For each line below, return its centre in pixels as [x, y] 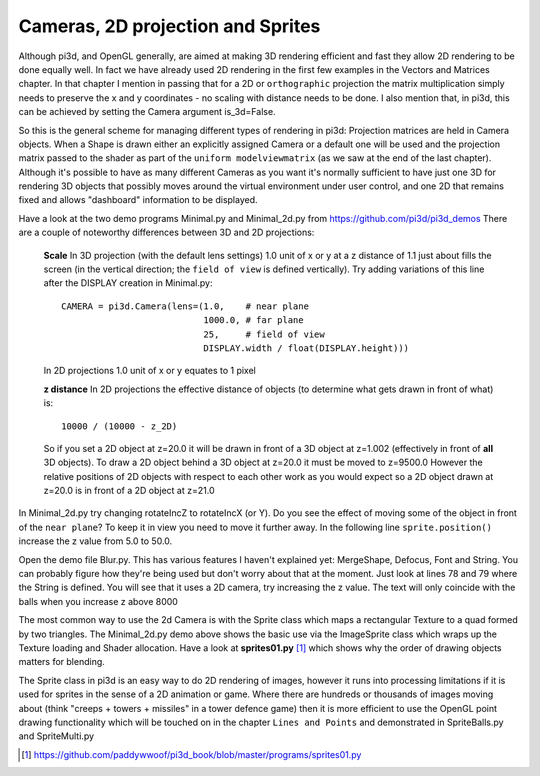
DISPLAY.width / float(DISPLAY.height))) [306, 348]
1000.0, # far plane [253, 320]
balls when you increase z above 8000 [98, 601]
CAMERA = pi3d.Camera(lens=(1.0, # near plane [185, 306]
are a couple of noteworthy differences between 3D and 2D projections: [166, 232]
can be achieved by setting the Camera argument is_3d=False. [147, 112]
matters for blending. [61, 662]
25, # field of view [264, 334]
